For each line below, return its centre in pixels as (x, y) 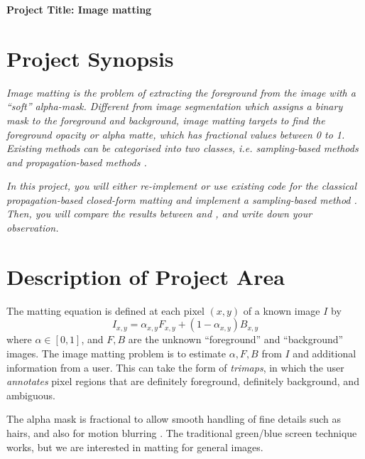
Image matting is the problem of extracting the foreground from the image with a (181, 92)
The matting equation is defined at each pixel (105, 310)
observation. (33, 228)
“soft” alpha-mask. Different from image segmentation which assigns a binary (175, 106)
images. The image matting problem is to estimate (116, 353)
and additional (325, 353)
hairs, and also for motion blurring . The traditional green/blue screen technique (182, 432)
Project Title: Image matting (79, 9)
